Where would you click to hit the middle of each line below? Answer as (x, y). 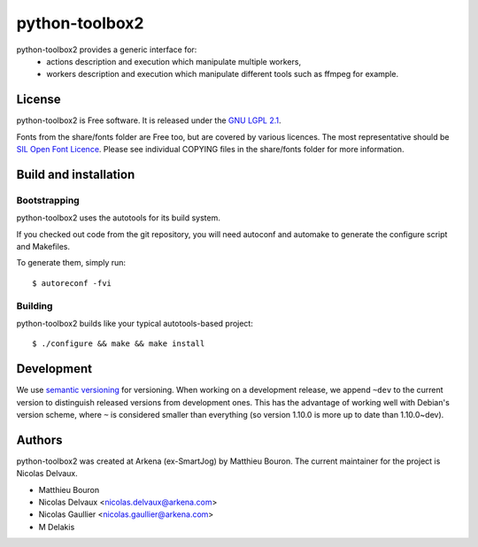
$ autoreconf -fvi (72, 283)
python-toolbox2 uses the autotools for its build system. (118, 218)
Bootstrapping (48, 200)
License (39, 100)
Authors (39, 439)
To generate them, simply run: (71, 263)
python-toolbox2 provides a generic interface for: (107, 50)
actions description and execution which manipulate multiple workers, (173, 61)
